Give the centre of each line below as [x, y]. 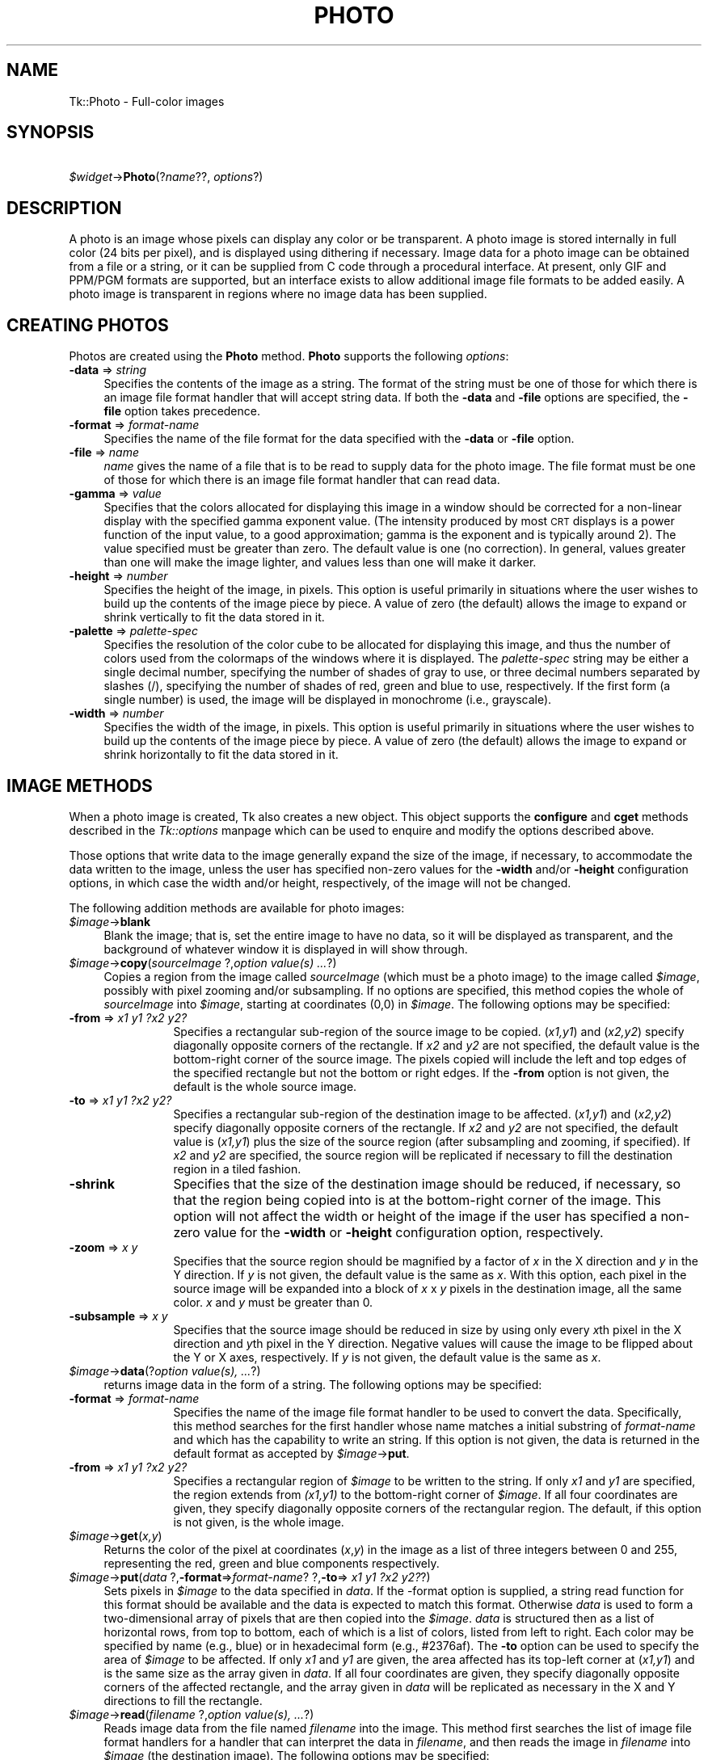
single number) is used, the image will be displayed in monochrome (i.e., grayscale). [328, 700]
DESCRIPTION [64, 208]
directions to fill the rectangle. [183, 1700]
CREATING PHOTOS [88, 325]
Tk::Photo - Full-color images [147, 101]
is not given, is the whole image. [259, 1522]
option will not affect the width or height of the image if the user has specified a [415, 1216]
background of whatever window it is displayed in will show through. [286, 949]
